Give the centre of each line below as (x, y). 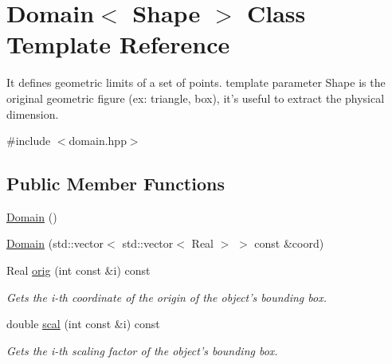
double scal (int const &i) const (83, 324)
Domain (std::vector (55, 243)
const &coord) (289, 243)
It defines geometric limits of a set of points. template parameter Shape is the (196, 82)
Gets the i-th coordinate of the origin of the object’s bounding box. (167, 297)
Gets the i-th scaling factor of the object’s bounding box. (142, 350)
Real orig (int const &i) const (78, 270)
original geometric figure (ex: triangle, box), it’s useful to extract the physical (196, 98)
